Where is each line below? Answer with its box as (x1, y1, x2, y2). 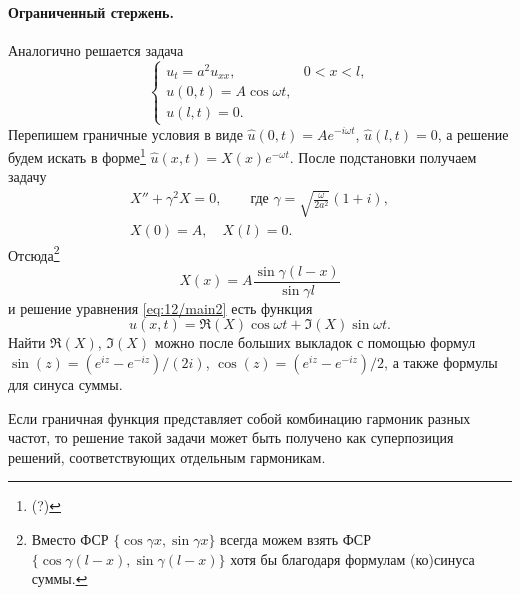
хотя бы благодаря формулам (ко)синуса (230, 548, 475, 569)
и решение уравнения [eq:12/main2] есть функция (8, 297, 313, 318)
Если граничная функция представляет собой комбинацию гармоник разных (8, 407, 471, 428)
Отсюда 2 (8, 241, 60, 265)
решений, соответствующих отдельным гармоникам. (8, 446, 326, 467)
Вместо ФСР (31, 529, 109, 550)
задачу (8, 166, 47, 187)
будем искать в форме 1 (8, 144, 146, 167)
